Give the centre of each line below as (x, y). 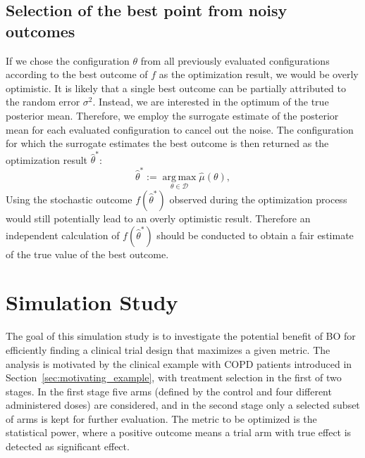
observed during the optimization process (258, 199)
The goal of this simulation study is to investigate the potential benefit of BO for (181, 336)
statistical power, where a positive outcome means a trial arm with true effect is (179, 432)
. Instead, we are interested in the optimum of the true (211, 102)
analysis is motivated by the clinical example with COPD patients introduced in (179, 363)
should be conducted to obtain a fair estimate (255, 235)
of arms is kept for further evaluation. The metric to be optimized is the (161, 418)
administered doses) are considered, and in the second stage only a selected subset (183, 405)
